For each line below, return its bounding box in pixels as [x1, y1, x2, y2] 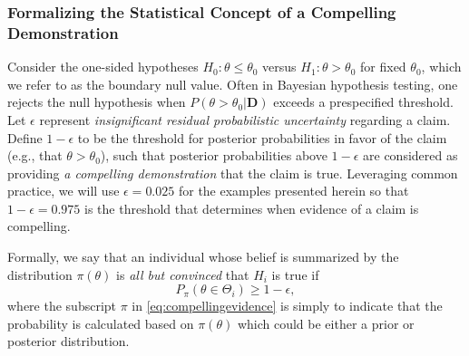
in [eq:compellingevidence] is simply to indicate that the [132, 296, 443, 315]
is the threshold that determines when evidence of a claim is [84, 198, 419, 217]
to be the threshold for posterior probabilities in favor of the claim [77, 128, 447, 147]
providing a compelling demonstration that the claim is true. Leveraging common [7, 163, 458, 182]
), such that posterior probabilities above [100, 146, 327, 165]
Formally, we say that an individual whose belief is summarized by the [7, 247, 399, 266]
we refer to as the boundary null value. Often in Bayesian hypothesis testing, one [7, 74, 458, 93]
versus [262, 57, 297, 76]
